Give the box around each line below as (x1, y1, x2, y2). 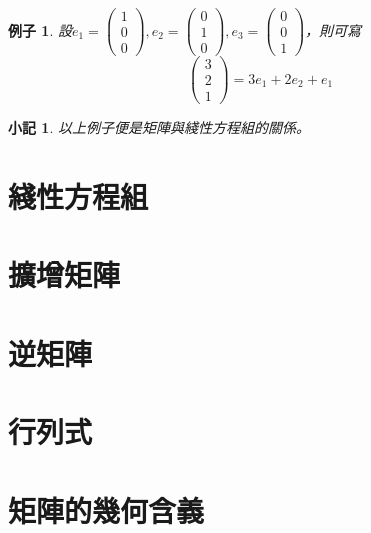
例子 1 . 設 (8, 19, 72, 40)
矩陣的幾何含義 (8, 489, 205, 530)
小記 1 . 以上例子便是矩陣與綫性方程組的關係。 (8, 117, 310, 138)
